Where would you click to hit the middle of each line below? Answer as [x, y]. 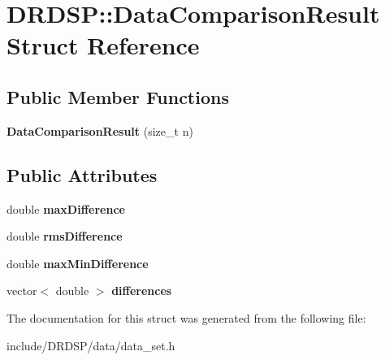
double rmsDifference [65, 236]
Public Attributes [82, 174]
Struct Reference [103, 45]
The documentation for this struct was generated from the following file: [186, 317]
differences [142, 291]
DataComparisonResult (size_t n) [100, 130]
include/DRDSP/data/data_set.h [91, 345]
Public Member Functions [118, 96]
